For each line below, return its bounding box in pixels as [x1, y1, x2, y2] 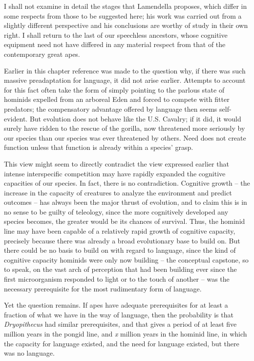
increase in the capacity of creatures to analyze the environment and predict [4, 187, 232, 197]
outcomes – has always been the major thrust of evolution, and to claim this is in [4, 197, 247, 207]
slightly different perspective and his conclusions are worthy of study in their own [4, 20, 248, 30]
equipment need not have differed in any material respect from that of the [4, 39, 226, 49]
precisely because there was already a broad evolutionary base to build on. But [4, 235, 240, 245]
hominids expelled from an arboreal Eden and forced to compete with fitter [4, 94, 230, 104]
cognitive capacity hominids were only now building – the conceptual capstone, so [4, 254, 249, 265]
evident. [4, 113, 28, 123]
